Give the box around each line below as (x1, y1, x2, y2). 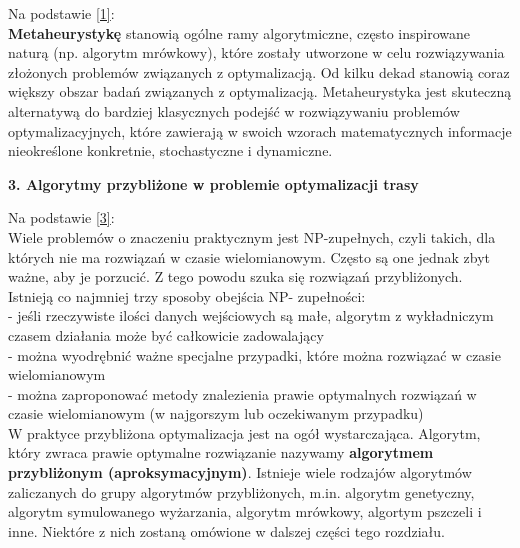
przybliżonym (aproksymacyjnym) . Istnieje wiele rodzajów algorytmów (8, 462, 472, 483)
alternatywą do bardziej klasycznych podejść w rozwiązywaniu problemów (8, 100, 460, 121)
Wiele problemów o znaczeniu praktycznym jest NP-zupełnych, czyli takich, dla (8, 226, 496, 247)
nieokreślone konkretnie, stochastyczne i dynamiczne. (8, 140, 333, 161)
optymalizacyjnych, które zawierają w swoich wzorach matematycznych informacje (8, 120, 512, 141)
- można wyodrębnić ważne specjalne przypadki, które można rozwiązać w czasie (8, 344, 501, 365)
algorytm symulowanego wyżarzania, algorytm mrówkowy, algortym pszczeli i (8, 501, 482, 522)
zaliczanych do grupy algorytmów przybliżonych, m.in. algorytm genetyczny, (8, 481, 475, 502)
